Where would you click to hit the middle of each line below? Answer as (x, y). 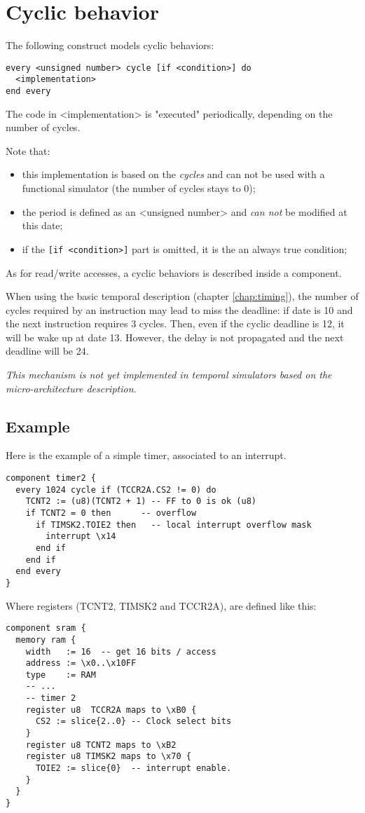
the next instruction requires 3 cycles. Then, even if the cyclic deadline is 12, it (175, 323)
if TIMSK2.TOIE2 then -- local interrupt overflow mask (173, 525)
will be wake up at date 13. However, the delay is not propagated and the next (175, 337)
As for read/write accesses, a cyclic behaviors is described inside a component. (174, 272)
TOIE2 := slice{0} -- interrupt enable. (133, 768)
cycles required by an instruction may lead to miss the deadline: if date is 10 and (179, 309)
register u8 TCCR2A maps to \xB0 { (111, 710)
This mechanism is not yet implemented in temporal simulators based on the (169, 375)
